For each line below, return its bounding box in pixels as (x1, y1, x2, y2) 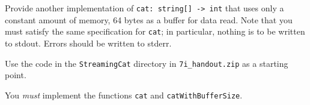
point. (5, 69, 26, 81)
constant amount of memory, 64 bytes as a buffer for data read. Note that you (5, 13, 293, 26)
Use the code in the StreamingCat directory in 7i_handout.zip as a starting (5, 57, 288, 69)
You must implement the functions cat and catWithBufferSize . (5, 88, 243, 101)
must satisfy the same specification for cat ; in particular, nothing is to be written (5, 25, 305, 38)
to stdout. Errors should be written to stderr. (5, 36, 172, 49)
